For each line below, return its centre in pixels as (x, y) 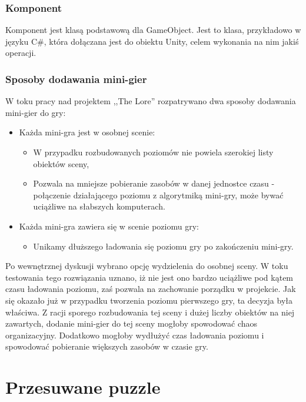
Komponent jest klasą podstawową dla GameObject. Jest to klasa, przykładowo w (153, 30)
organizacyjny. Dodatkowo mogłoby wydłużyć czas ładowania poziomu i (135, 335)
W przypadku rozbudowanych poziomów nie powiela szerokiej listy (153, 152)
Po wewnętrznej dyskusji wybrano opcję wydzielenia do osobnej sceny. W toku (147, 266)
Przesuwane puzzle (83, 387)
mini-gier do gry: (36, 112)
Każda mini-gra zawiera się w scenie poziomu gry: (109, 226)
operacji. (21, 53)
